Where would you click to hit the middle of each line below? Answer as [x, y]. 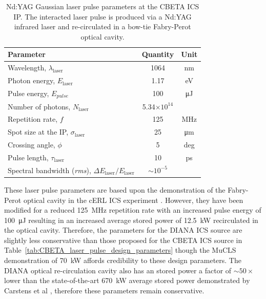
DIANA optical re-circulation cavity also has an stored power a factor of [118, 270]
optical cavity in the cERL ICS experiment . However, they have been [133, 200]
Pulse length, [28, 157]
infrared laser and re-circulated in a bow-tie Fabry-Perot [103, 26]
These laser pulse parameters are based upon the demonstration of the [115, 189]
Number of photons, [39, 106]
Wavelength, [27, 68]
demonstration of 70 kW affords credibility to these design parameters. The [123, 260]
